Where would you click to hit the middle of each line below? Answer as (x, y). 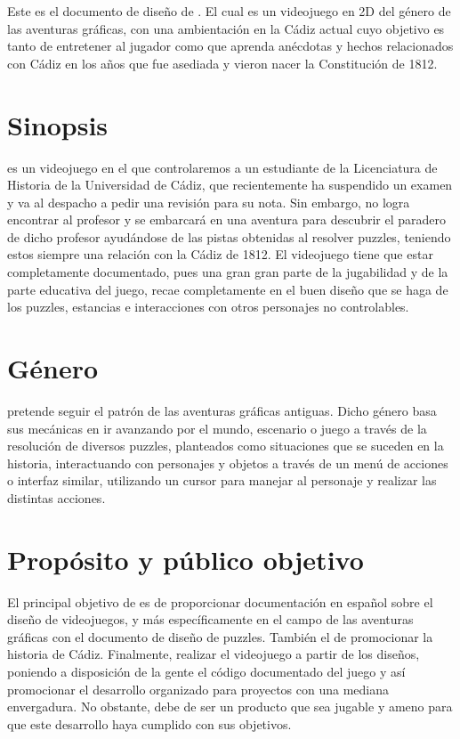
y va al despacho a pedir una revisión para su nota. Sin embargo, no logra (209, 202)
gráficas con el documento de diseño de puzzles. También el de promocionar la (220, 636)
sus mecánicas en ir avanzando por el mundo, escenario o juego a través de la (217, 428)
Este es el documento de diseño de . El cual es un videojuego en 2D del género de (229, 11)
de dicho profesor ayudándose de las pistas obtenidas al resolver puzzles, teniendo (229, 236)
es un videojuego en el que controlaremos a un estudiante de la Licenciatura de (222, 167)
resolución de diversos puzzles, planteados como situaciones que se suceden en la (226, 446)
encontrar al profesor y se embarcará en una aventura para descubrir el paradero (227, 219)
